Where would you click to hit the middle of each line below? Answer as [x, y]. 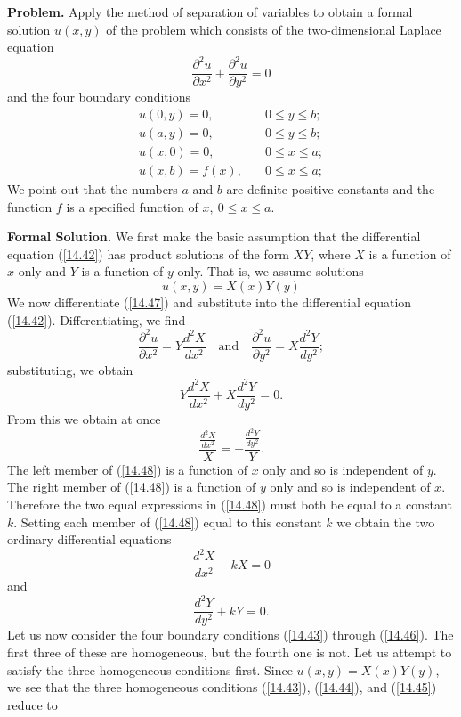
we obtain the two [386, 521]
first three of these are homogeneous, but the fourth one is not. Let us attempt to [230, 652]
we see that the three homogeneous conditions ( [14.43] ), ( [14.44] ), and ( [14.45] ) [222, 687]
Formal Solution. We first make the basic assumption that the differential [214, 236]
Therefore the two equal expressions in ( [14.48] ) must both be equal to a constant [230, 504]
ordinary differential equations [89, 539]
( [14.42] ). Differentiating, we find [97, 319]
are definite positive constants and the [331, 189]
